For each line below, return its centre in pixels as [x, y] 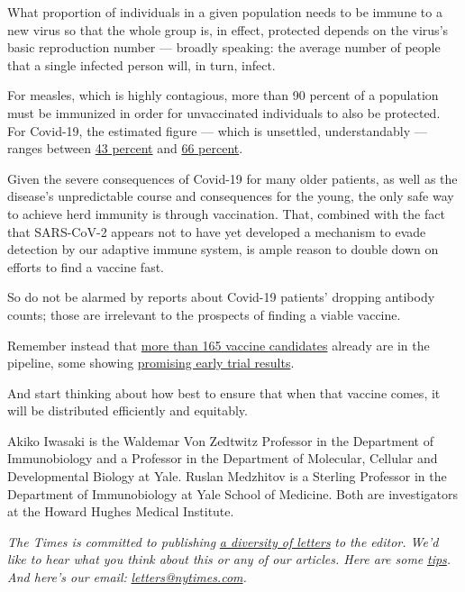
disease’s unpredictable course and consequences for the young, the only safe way [231, 196]
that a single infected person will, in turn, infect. [141, 64]
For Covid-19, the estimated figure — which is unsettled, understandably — [217, 130]
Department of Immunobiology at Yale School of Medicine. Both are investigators [232, 493]
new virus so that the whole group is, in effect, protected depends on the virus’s [228, 29]
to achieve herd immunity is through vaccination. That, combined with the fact [226, 213]
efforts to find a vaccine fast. [86, 266]
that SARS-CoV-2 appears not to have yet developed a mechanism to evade [217, 231]
